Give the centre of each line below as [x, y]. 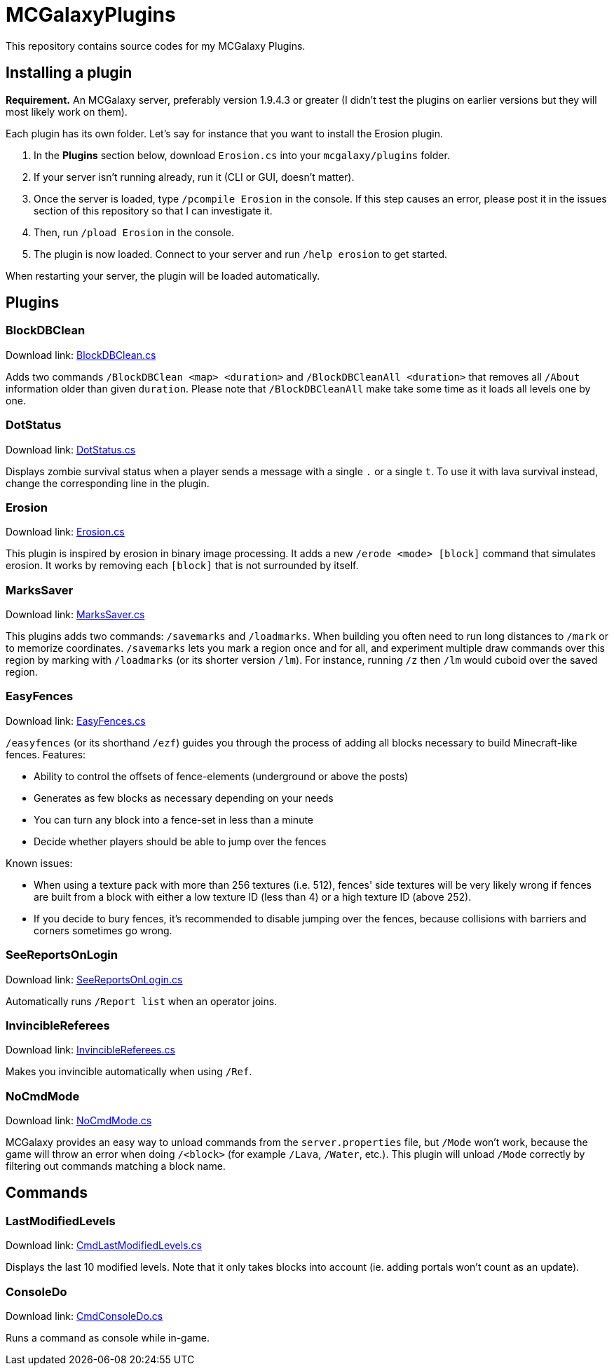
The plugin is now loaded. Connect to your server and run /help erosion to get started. [241, 254]
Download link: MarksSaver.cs [75, 615]
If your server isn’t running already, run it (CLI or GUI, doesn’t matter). [194, 177]
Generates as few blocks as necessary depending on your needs [184, 798]
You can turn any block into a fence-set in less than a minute [174, 819]
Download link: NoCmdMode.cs [79, 1121]
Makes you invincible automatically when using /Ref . [129, 1072]
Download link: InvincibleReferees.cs [90, 1050]
